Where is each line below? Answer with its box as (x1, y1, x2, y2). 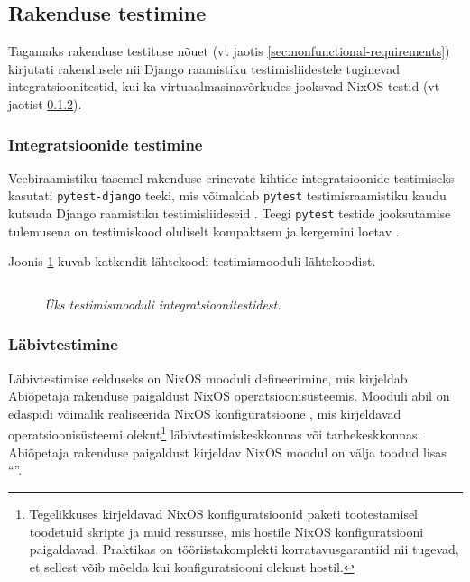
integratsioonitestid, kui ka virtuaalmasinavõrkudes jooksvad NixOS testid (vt (8, 77, 440, 96)
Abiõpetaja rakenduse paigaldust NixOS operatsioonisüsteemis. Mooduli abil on (8, 386, 450, 405)
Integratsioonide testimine (8, 133, 203, 155)
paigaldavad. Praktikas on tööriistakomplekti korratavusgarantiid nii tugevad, (29, 540, 459, 559)
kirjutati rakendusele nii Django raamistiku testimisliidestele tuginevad (8, 59, 400, 78)
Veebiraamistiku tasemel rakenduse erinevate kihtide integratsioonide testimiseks (8, 168, 455, 187)
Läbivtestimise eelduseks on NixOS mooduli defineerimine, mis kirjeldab (8, 368, 408, 387)
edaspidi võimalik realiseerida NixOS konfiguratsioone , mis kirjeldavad (8, 403, 401, 422)
